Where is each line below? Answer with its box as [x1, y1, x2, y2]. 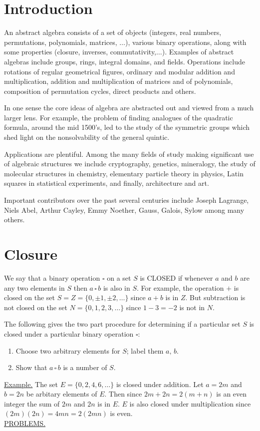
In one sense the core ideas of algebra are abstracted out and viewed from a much [4, 102, 254, 113]
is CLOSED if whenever [140, 272, 213, 283]
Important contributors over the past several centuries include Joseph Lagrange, [4, 195, 249, 205]
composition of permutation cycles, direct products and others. [4, 85, 196, 96]
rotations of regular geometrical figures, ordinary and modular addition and [4, 66, 235, 76]
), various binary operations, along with [125, 36, 247, 47]
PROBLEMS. [4, 418, 46, 429]
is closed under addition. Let [116, 379, 204, 389]
